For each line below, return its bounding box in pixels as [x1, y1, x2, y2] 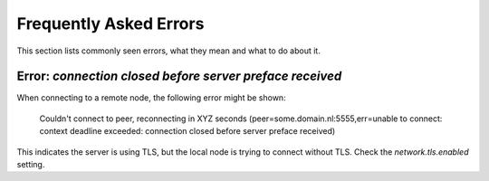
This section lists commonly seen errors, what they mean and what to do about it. [16, 45, 321, 56]
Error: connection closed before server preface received [16, 69, 342, 84]
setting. [16, 159, 45, 170]
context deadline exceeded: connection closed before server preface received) [39, 126, 336, 137]
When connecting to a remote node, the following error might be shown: [16, 92, 286, 103]
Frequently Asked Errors [16, 14, 205, 33]
